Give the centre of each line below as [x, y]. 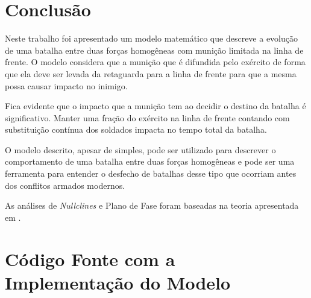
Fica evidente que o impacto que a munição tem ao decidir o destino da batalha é [155, 106]
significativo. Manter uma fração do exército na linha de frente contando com [147, 117]
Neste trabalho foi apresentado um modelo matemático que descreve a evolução [152, 38]
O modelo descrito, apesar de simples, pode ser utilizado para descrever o [140, 149]
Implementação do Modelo [118, 282]
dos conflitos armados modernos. [65, 185]
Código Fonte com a [90, 258]
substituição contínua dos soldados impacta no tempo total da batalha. [136, 129]
